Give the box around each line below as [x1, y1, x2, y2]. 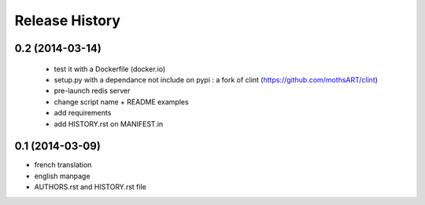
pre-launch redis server [54, 86, 131, 96]
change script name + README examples [54, 97, 189, 106]
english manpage [34, 171, 91, 181]
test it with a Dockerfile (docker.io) [54, 64, 166, 74]
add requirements [54, 108, 112, 118]
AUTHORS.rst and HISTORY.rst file [34, 182, 147, 192]
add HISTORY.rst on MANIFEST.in [54, 119, 164, 129]
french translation [34, 160, 92, 170]
